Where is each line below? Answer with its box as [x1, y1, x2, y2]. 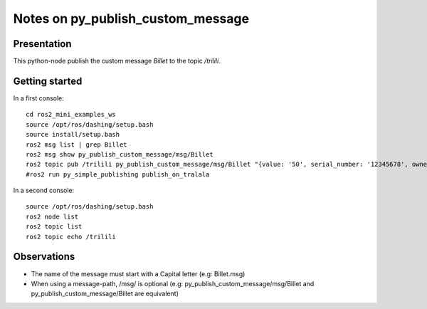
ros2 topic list [26, 223, 83, 231]
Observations [13, 251, 75, 263]
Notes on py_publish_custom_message [13, 11, 249, 26]
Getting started [13, 75, 83, 87]
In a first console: [13, 93, 64, 103]
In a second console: [13, 186, 75, 195]
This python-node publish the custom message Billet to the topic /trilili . [13, 57, 221, 66]
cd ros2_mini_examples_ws [26, 110, 117, 119]
